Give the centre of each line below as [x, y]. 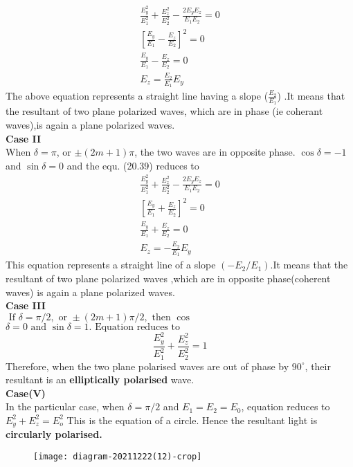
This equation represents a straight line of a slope [111, 265]
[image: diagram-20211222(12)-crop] [118, 456]
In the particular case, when [65, 406]
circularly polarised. [54, 434]
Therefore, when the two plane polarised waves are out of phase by [147, 366]
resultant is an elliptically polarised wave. [100, 379]
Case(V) [26, 393]
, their [318, 366]
